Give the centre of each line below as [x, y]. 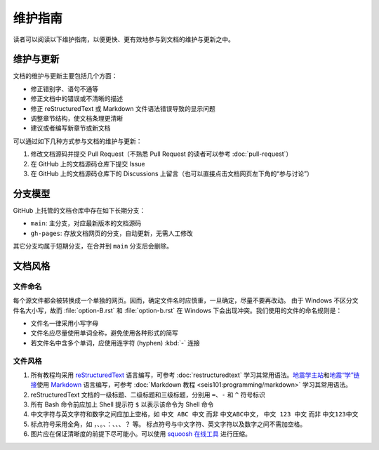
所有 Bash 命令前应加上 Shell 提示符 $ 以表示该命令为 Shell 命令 [122, 404]
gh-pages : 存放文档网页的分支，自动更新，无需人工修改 [112, 233]
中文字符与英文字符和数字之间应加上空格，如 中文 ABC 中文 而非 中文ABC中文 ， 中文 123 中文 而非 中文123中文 [194, 414]
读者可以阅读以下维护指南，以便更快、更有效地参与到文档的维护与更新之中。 [124, 39]
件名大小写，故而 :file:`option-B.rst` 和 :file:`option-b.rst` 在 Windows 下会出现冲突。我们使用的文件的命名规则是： [178, 310]
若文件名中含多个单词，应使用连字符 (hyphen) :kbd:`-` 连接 [115, 343]
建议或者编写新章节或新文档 [71, 128]
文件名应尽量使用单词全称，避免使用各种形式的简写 [104, 333]
